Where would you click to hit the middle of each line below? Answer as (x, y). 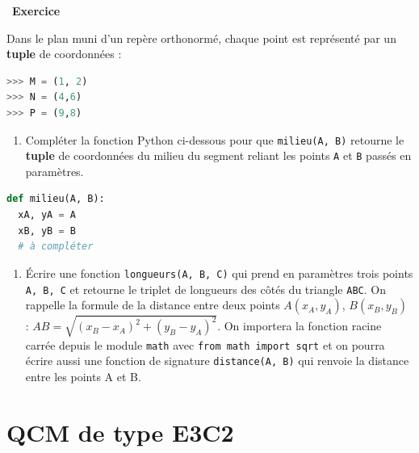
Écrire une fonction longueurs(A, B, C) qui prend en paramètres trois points (219, 273)
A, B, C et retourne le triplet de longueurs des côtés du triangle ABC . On (205, 289)
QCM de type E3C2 (120, 432)
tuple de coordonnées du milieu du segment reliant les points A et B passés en (218, 155)
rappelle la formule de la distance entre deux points (153, 305)
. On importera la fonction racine (300, 326)
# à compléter (56, 247)
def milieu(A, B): (56, 199)
